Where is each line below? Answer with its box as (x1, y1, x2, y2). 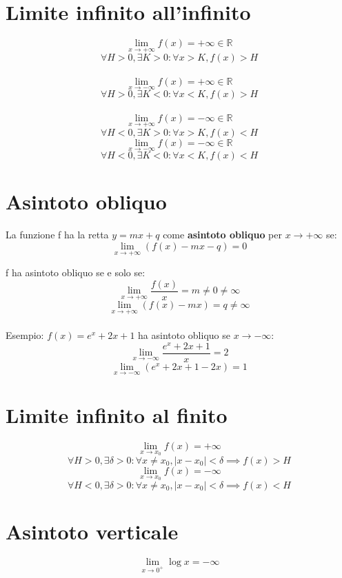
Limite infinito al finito (6, 401, 228, 429)
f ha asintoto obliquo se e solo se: (6, 265, 145, 280)
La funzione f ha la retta (6, 227, 109, 242)
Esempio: (6, 328, 44, 342)
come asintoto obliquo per (163, 227, 282, 242)
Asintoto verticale (6, 517, 179, 545)
